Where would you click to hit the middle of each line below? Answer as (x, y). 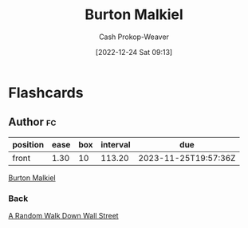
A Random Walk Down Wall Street (63, 216)
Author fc (32, 122)
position (28, 144)
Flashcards (46, 92)
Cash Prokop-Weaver (134, 37)
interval (116, 144)
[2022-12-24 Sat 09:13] (134, 52)
